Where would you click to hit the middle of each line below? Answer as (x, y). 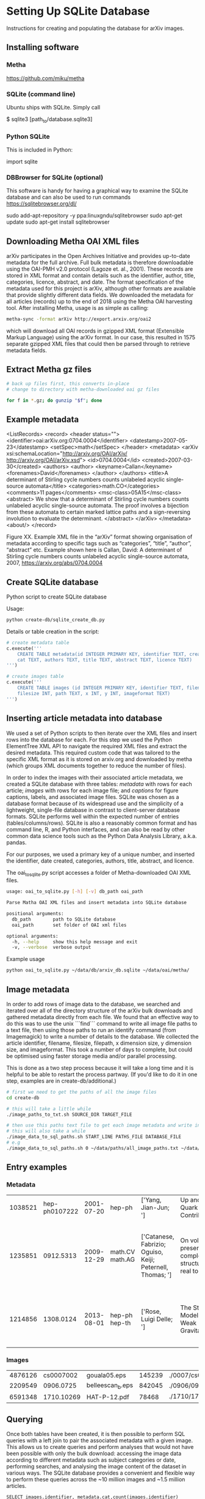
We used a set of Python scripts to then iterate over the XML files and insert (102, 733)
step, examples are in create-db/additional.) (62, 1081)
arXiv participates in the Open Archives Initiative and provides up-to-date (98, 256)
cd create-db (23, 1098)
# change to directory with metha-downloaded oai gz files (83, 389)
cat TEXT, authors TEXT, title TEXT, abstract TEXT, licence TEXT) (105, 660)
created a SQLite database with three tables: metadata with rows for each (99, 784)
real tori (191, 1271)
